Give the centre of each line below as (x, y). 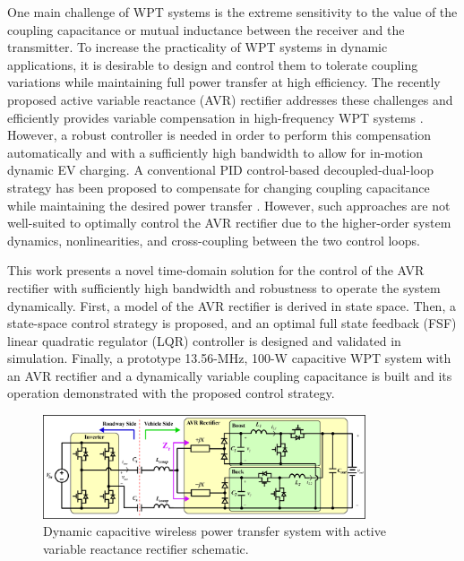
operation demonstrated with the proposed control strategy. (171, 393)
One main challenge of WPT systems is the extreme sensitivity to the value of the (232, 12)
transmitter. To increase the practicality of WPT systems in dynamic (198, 47)
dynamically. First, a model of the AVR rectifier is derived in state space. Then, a (232, 305)
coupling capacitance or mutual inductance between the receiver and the (206, 29)
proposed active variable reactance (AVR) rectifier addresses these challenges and (230, 99)
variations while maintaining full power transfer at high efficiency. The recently (224, 82)
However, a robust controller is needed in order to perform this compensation (219, 135)
